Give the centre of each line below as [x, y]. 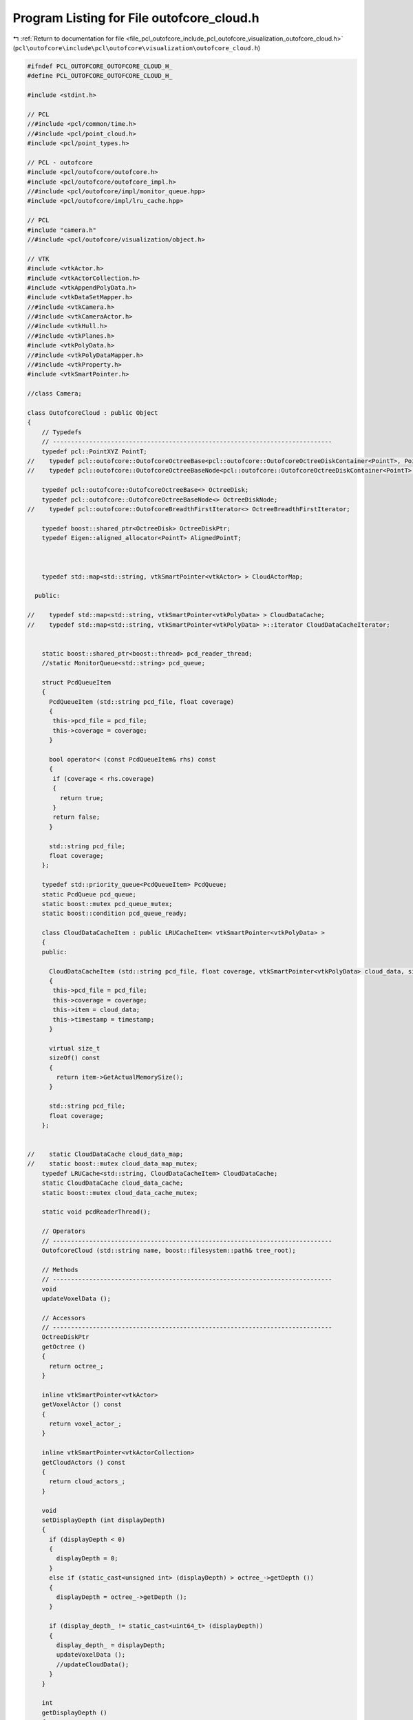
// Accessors [64, 1318]
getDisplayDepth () [75, 1712]
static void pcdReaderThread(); [96, 1212]
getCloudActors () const [84, 1462]
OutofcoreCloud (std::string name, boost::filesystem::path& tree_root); [169, 1250]
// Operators [64, 1231]
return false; [76, 817]
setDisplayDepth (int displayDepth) [103, 1520]
